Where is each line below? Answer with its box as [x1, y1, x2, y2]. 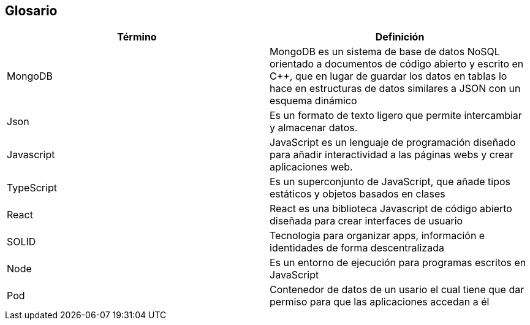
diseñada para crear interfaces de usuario [270, 215, 463, 227]
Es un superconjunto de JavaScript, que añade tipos [270, 175, 510, 188]
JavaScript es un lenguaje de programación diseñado [270, 136, 516, 149]
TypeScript [7, 182, 57, 194]
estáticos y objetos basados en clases [270, 188, 445, 201]
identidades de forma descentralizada [270, 242, 444, 254]
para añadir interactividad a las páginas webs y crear [270, 148, 514, 161]
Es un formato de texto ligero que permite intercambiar [270, 109, 522, 122]
